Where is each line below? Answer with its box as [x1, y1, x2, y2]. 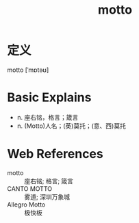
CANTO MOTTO [7, 184, 53, 193]
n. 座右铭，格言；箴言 [16, 113, 79, 121]
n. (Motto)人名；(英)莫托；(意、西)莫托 [16, 122, 127, 130]
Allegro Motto [7, 200, 46, 209]
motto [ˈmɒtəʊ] [7, 66, 49, 74]
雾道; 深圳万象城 [24, 192, 71, 200]
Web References [7, 146, 104, 162]
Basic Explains [7, 90, 92, 105]
